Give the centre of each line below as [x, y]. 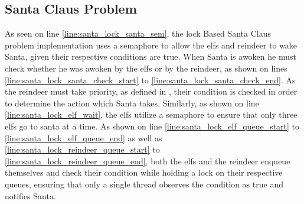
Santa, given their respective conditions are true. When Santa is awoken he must [151, 56]
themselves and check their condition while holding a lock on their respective [144, 172]
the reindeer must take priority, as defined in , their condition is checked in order [151, 91]
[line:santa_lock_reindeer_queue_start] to [82, 149]
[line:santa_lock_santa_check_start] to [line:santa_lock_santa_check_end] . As [150, 80]
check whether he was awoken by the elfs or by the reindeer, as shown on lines [146, 68]
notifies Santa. [30, 195]
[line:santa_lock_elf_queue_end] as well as [84, 137]
